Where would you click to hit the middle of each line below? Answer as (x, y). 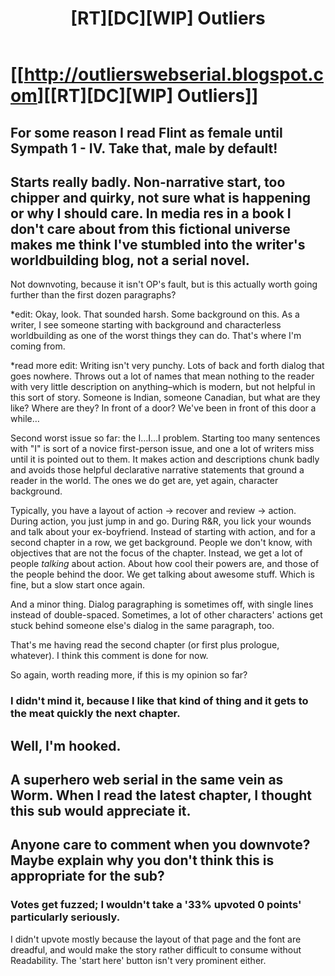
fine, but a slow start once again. (78, 585)
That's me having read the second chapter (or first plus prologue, (145, 645)
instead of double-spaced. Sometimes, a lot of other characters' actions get (166, 615)
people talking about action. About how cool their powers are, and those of (165, 564)
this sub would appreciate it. (101, 811)
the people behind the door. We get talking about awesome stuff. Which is (162, 574)
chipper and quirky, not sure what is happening (161, 197)
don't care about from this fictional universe (150, 228)
